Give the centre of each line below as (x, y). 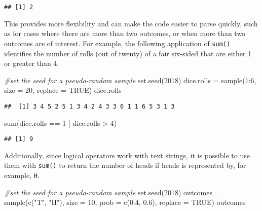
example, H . (22, 175)
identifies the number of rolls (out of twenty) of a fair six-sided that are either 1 (128, 53)
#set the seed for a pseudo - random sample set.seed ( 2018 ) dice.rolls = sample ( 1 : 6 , (130, 80)
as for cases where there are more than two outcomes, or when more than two (125, 33)
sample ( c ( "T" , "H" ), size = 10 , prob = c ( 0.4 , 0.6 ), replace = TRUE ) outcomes (125, 202)
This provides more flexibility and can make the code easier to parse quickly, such (131, 23)
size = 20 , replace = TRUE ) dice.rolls (63, 90)
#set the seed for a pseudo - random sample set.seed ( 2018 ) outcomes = (112, 192)
